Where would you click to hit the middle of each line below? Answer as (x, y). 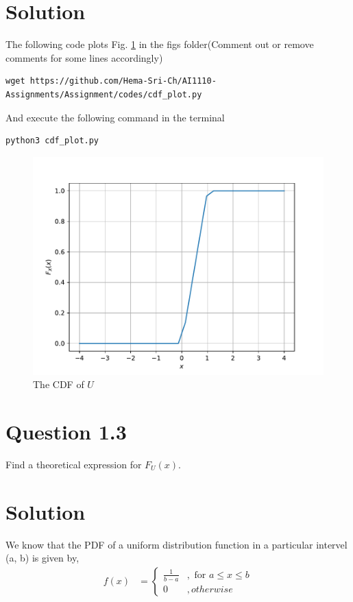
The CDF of (59, 384)
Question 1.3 (66, 432)
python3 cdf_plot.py (52, 141)
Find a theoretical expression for (74, 464)
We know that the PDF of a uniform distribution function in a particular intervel (176, 544)
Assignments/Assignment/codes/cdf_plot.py (104, 94)
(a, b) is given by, (42, 558)
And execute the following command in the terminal (115, 117)
